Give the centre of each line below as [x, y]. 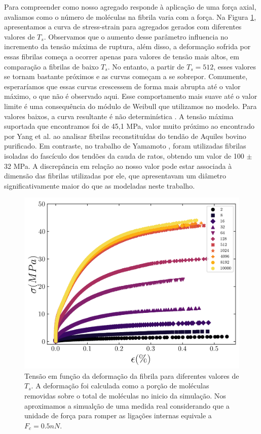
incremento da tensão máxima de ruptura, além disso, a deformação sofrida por [127, 46]
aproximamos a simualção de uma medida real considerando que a [127, 405]
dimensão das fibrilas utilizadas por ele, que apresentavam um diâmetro [115, 176]
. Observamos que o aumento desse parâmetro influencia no [136, 36]
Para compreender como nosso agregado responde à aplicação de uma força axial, [130, 7]
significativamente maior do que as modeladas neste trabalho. [100, 185]
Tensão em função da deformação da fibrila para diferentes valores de [132, 375]
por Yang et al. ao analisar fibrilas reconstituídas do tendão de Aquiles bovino [125, 136]
